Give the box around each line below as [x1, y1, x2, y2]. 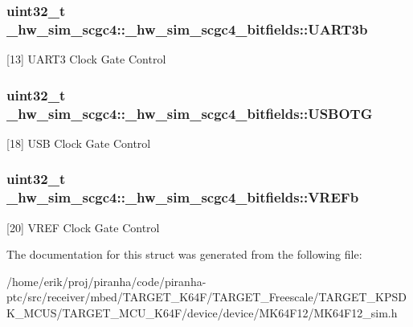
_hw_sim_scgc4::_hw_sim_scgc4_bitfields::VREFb [6, 187, 359, 207]
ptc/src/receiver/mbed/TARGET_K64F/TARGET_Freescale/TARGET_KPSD [6, 288, 407, 305]
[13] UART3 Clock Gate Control [6, 51, 166, 67]
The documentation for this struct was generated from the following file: [6, 246, 362, 263]
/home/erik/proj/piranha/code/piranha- [6, 272, 206, 289]
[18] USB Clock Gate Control [6, 134, 151, 151]
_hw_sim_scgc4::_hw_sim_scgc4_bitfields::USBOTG [6, 103, 373, 123]
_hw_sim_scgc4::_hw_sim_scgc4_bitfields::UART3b [6, 18, 368, 39]
